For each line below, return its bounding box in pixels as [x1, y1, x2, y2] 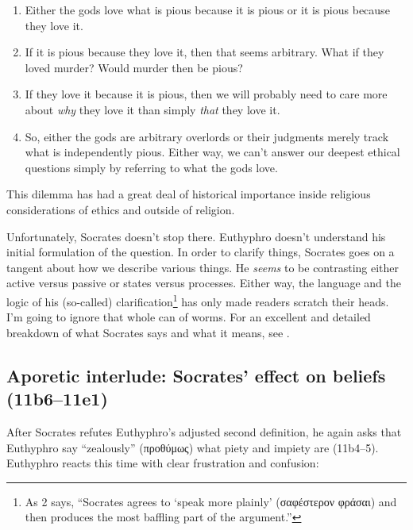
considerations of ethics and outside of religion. [6, 201, 235, 217]
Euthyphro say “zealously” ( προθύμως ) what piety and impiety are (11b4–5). [6, 439, 379, 455]
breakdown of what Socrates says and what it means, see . [6, 324, 290, 340]
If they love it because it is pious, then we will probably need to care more [25, 86, 388, 102]
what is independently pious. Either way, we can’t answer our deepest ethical [25, 144, 400, 160]
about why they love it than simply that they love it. [25, 101, 280, 117]
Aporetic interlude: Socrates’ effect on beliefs [6, 363, 386, 387]
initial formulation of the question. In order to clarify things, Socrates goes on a [6, 244, 395, 260]
